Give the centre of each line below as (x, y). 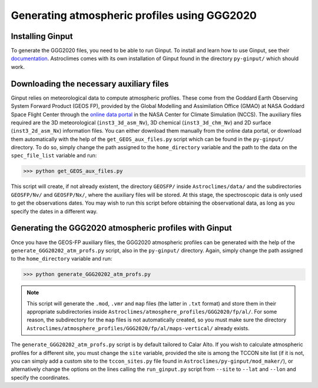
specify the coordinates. (40, 377)
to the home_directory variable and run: (62, 259)
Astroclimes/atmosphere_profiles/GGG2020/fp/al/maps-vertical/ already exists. (138, 328)
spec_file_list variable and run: (54, 156)
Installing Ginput (42, 36)
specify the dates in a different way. (54, 211)
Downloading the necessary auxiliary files (90, 83)
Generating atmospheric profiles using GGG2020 (134, 15)
